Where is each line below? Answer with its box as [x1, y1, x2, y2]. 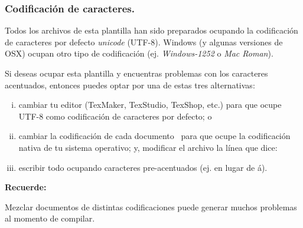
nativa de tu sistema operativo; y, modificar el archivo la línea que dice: [18, 141, 278, 153]
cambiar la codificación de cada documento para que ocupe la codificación [18, 130, 291, 142]
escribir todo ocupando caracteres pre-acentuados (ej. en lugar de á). [18, 161, 268, 173]
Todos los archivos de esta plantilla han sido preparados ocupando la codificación [5, 24, 298, 37]
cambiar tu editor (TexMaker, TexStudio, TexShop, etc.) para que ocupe [18, 98, 282, 111]
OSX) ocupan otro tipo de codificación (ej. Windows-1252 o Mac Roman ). [5, 47, 273, 60]
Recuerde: [5, 181, 47, 193]
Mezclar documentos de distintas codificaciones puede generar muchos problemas [5, 200, 297, 213]
